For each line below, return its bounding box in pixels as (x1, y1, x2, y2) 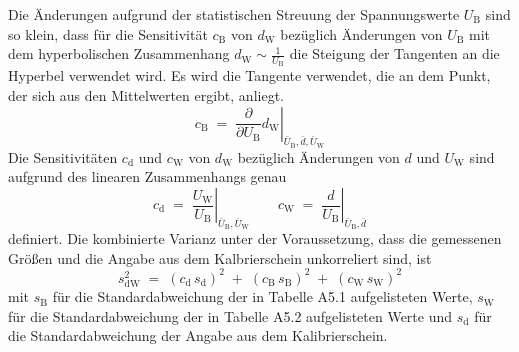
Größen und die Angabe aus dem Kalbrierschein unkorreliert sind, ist (8, 247, 432, 268)
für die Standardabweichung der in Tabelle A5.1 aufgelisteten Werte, (52, 286, 473, 307)
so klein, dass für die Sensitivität (8, 23, 208, 44)
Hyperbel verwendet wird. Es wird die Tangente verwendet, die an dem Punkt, (8, 65, 491, 86)
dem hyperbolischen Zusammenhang (8, 43, 230, 64)
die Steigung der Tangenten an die (289, 43, 500, 64)
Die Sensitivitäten (8, 146, 118, 167)
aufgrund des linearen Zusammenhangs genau (8, 166, 287, 187)
